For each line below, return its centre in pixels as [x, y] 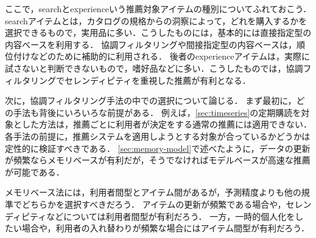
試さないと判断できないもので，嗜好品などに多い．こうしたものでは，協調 [154, 68]
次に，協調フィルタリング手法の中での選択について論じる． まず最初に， [151, 100]
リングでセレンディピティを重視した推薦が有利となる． [140, 80]
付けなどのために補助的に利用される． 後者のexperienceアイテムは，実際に [162, 56]
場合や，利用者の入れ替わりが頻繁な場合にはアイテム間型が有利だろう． [166, 228]
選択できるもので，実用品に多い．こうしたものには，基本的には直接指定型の [158, 32]
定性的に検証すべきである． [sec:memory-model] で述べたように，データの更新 [158, 148]
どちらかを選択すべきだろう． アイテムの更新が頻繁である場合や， [154, 204]
